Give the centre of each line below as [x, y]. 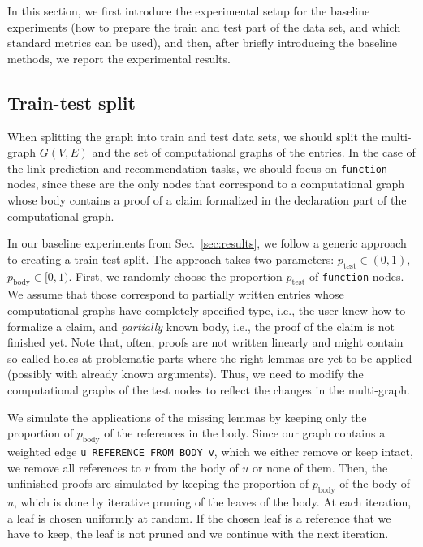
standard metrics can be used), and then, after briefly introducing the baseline [203, 43]
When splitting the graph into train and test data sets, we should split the [192, 136]
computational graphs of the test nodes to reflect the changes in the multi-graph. [209, 389]
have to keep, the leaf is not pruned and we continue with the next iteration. [198, 534]
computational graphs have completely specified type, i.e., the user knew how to [207, 310]
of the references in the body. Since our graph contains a [245, 433]
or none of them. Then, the [320, 467]
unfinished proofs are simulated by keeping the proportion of [158, 483]
